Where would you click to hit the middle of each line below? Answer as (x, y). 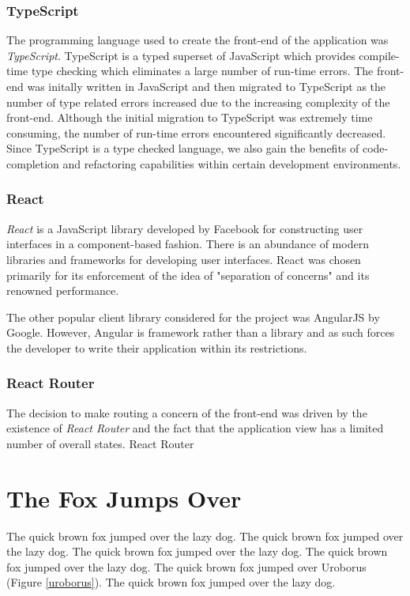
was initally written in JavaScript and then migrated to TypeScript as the (207, 86)
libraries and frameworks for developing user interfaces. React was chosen (184, 259)
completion (33, 163)
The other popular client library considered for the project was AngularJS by (193, 317)
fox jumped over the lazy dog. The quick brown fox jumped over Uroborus (186, 566)
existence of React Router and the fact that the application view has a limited (195, 428)
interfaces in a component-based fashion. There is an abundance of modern (188, 244)
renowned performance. (63, 290)
